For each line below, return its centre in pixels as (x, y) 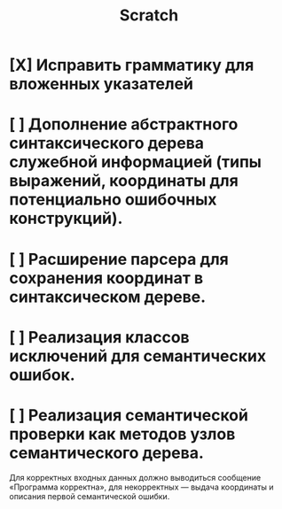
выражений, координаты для (124, 181)
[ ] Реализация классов (99, 337)
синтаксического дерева (107, 143)
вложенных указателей (101, 84)
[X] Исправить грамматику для (132, 65)
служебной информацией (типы (135, 162)
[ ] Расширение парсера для (119, 259)
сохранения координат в (106, 278)
